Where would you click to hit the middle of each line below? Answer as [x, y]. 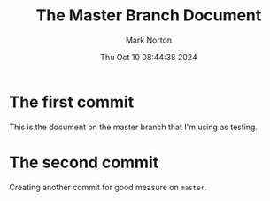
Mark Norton [149, 40]
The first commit [72, 102]
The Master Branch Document [149, 15]
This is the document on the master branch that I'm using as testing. [134, 127]
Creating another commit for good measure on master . [108, 187]
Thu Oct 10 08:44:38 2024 [149, 57]
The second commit [84, 162]
